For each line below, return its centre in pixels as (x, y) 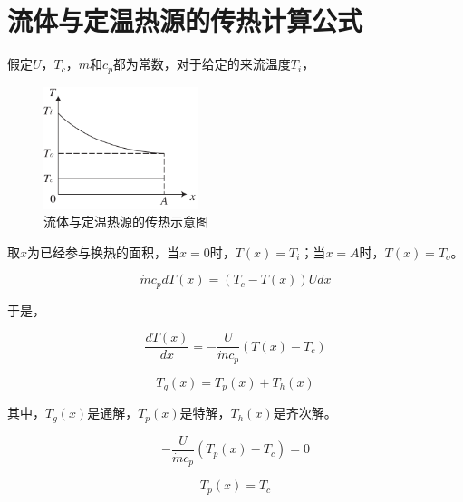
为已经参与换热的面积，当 (104, 251)
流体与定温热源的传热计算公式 (185, 20)
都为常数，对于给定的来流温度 (202, 64)
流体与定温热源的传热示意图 (126, 222)
